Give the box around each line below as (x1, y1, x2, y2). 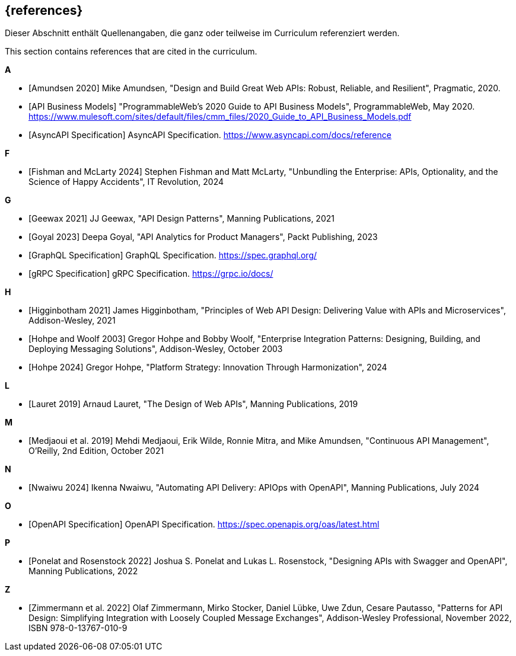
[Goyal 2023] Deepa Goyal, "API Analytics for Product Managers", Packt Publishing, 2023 (28, 232, 378, 242)
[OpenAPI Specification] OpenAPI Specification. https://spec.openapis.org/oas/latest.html (28, 519, 380, 530)
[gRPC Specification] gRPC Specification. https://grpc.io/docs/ (28, 268, 273, 279)
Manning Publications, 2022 (28, 566, 138, 577)
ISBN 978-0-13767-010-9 (28, 623, 128, 633)
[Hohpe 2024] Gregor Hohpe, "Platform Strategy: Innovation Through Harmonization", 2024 (28, 362, 387, 373)
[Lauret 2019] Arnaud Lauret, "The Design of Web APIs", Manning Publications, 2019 (28, 399, 358, 409)
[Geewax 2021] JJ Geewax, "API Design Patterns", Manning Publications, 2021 (28, 213, 335, 224)
